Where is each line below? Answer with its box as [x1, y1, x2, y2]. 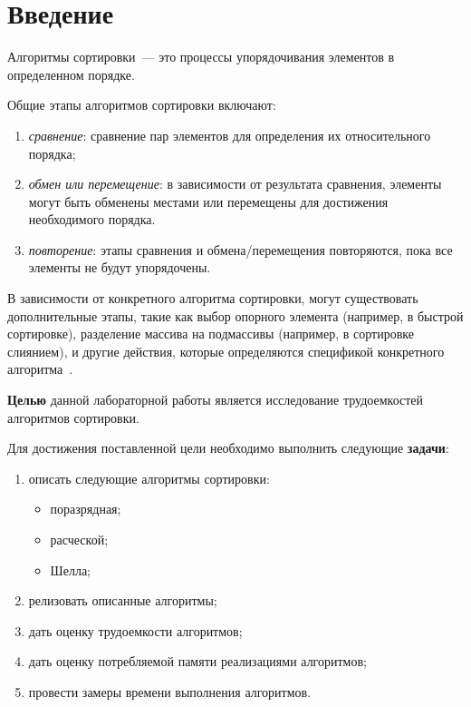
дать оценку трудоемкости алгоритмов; [28, 621, 243, 640]
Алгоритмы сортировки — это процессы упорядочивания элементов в [7, 47, 395, 66]
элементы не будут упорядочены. [28, 258, 211, 277]
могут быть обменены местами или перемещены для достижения [28, 191, 389, 211]
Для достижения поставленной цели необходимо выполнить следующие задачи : [7, 438, 449, 457]
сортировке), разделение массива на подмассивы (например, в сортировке [7, 324, 414, 343]
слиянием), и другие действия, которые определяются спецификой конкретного [7, 341, 445, 360]
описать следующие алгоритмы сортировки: [28, 468, 270, 487]
